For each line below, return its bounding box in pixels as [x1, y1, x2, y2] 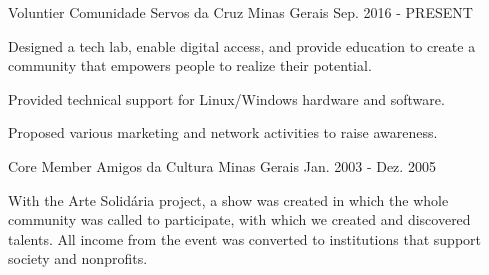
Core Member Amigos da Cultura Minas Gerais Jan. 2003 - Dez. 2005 [8, 155, 436, 176]
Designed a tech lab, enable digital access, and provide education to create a [8, 35, 476, 56]
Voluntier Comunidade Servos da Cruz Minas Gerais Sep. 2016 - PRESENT [8, 2, 473, 22]
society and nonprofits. [8, 248, 148, 269]
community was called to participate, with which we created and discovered [8, 209, 471, 230]
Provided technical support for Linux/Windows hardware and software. [8, 88, 445, 109]
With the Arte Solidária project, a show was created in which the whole [8, 189, 449, 210]
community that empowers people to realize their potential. [8, 55, 372, 76]
